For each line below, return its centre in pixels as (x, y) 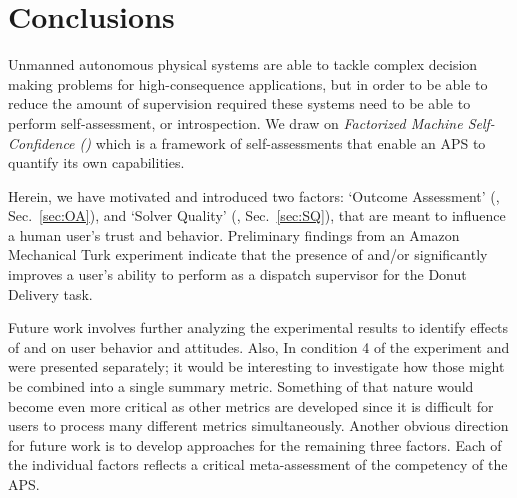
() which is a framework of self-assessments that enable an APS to (282, 142)
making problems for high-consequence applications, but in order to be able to (248, 83)
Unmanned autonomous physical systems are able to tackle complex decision (243, 64)
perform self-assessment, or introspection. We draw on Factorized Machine (235, 122)
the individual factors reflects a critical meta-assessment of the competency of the (258, 464)
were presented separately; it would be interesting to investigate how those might (256, 366)
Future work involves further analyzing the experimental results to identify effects (258, 327)
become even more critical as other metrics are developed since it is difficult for (251, 405)
